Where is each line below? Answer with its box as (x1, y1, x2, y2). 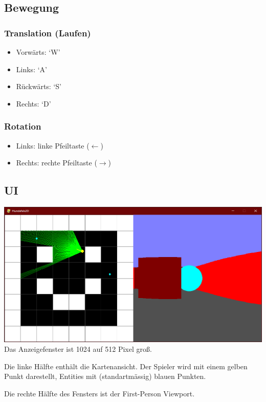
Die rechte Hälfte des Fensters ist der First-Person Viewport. (4, 388, 195, 398)
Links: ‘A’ (16, 64, 47, 74)
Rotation (4, 120, 41, 133)
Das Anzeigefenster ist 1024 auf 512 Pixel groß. (4, 344, 152, 354)
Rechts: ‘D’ (16, 98, 51, 109)
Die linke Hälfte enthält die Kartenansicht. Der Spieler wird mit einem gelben (4, 361, 248, 371)
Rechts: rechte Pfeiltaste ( (16, 157, 97, 168)
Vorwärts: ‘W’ (16, 47, 60, 57)
